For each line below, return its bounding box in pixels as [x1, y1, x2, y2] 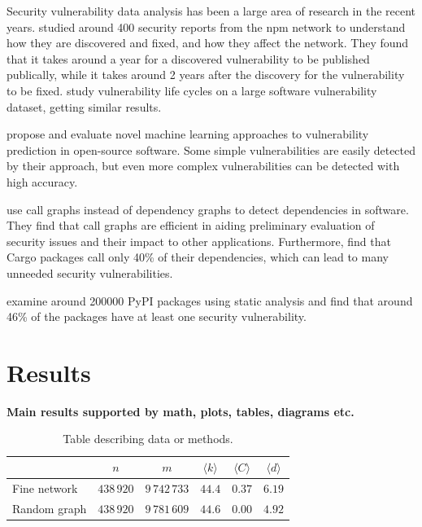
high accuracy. [7, 173, 78, 190]
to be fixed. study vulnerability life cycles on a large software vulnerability [7, 81, 377, 99]
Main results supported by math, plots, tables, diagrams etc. [7, 402, 355, 419]
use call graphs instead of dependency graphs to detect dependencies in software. [7, 200, 409, 217]
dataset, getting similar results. [7, 98, 162, 115]
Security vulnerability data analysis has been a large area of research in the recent [7, 2, 416, 19]
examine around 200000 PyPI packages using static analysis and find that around [7, 292, 413, 309]
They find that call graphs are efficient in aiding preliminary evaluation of [7, 217, 375, 234]
